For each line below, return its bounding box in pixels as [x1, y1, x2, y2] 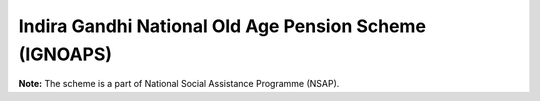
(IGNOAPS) [18, 43, 113, 65]
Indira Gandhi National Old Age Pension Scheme [18, 15, 427, 37]
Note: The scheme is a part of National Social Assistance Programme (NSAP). [18, 78, 340, 90]
